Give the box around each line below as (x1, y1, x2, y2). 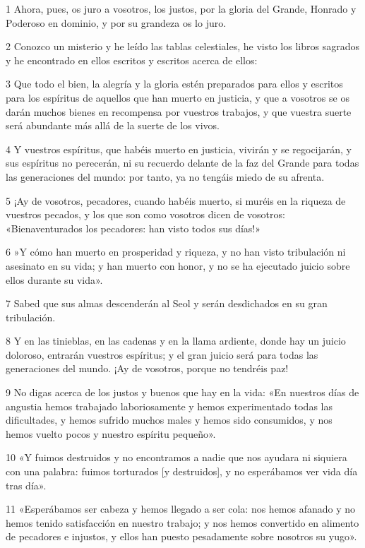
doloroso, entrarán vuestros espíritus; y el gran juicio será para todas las (6, 347, 318, 362)
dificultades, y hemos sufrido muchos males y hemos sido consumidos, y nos (6, 412, 333, 427)
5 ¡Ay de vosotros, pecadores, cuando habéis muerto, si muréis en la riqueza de (6, 193, 346, 208)
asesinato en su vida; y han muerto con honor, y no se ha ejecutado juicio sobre (6, 258, 350, 273)
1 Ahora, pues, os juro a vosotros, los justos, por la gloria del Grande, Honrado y (6, 1, 357, 16)
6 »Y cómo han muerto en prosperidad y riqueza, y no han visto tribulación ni (6, 244, 346, 259)
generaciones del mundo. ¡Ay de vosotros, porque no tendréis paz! (6, 361, 289, 376)
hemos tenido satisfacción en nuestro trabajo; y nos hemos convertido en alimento (6, 515, 359, 530)
